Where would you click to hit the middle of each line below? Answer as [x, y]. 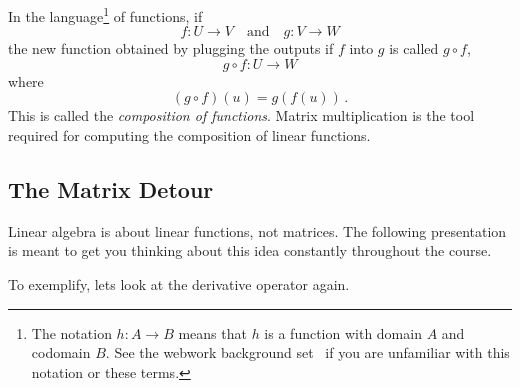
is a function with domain [343, 332]
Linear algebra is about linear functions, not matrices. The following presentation [257, 230]
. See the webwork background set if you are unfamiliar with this [307, 352]
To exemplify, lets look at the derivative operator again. [179, 284]
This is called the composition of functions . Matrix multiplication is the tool [241, 115]
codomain [61, 352]
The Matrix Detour [111, 189]
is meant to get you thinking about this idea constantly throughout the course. [250, 250]
